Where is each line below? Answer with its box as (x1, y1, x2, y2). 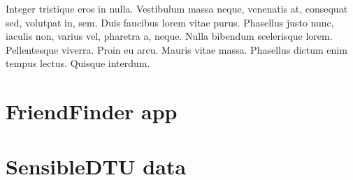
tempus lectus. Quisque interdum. (6, 56, 150, 70)
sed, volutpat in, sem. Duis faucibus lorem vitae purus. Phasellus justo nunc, (6, 15, 334, 29)
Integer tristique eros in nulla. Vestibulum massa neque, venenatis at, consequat (6, 1, 348, 15)
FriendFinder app (6, 97, 178, 126)
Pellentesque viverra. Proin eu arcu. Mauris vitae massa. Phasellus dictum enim (6, 42, 347, 57)
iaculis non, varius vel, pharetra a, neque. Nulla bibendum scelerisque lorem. (6, 29, 333, 43)
